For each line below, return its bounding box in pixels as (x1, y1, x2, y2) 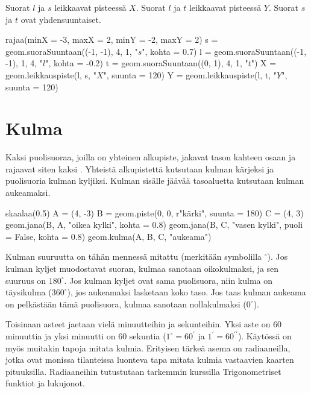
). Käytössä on (237, 330, 292, 342)
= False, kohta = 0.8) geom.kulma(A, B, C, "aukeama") (5, 230, 212, 242)
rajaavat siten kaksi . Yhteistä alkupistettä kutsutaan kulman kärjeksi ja (5, 162, 274, 175)
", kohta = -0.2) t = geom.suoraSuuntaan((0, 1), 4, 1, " (45, 57, 248, 69)
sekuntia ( (129, 330, 166, 342)
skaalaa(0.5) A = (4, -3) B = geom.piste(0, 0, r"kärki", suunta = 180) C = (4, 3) (5, 206, 304, 219)
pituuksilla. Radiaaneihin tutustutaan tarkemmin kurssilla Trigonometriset (5, 365, 281, 377)
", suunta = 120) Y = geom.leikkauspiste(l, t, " (103, 68, 277, 81)
